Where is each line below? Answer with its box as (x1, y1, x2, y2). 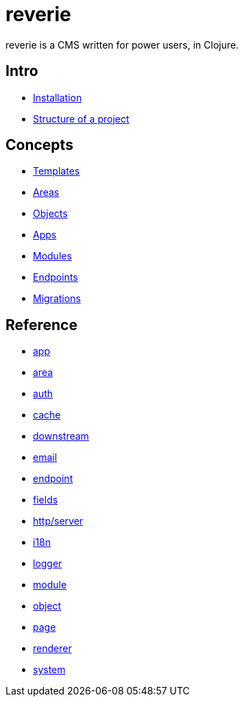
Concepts (5, 136, 73, 154)
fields (33, 494, 58, 506)
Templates (33, 165, 80, 177)
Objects (33, 208, 68, 220)
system (33, 664, 66, 676)
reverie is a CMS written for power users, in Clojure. (5, 38, 239, 51)
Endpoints (33, 271, 78, 284)
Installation (33, 91, 82, 103)
